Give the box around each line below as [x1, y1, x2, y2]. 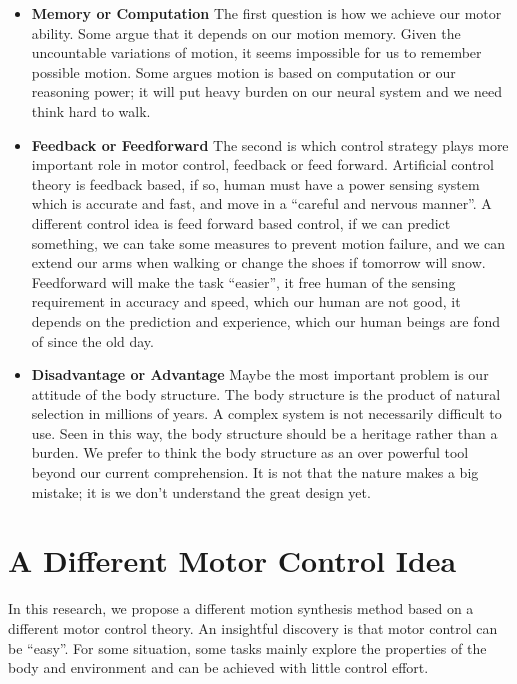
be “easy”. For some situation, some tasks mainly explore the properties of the [8, 637, 487, 658]
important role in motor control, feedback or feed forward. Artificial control [31, 154, 494, 175]
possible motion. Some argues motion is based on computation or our [31, 61, 456, 82]
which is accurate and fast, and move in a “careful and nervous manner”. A [31, 193, 492, 214]
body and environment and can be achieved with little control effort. [8, 657, 429, 678]
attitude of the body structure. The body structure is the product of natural [31, 383, 501, 404]
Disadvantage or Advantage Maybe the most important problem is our [31, 364, 489, 385]
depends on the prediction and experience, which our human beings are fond [31, 310, 500, 331]
